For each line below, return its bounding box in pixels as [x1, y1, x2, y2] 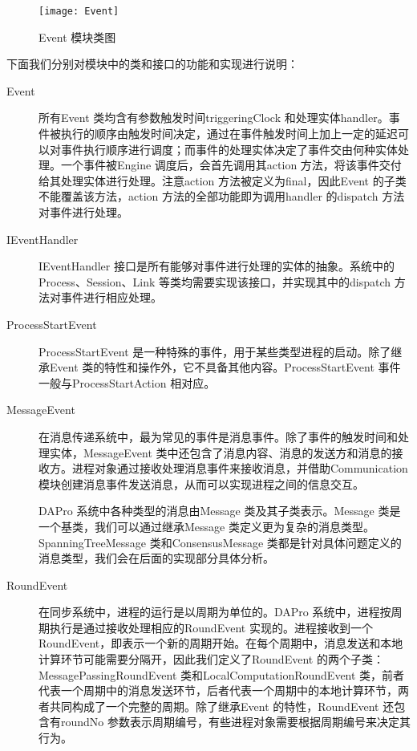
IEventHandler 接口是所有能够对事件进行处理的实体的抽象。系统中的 [38, 258, 395, 274]
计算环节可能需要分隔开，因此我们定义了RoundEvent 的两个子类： [38, 651, 384, 668]
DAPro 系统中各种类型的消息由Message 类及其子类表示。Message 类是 [38, 502, 401, 519]
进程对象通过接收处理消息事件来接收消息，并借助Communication [71, 460, 408, 477]
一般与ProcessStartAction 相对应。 [38, 374, 216, 391]
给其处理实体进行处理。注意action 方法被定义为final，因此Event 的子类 [38, 172, 407, 189]
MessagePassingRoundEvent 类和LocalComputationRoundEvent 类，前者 [38, 666, 405, 683]
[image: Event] [38, 6, 119, 17]
